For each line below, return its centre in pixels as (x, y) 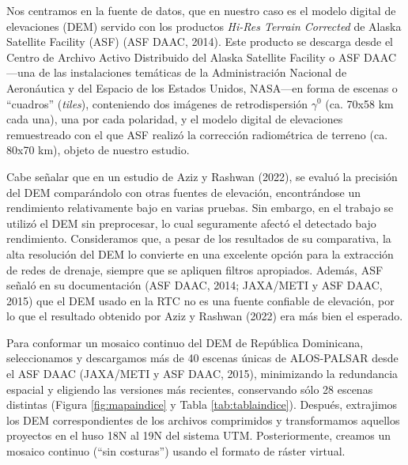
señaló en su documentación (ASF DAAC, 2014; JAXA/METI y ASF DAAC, (195, 285)
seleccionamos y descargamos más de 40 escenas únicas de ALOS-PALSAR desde (202, 358)
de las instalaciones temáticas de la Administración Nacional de (193, 72)
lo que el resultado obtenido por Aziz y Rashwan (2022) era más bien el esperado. (205, 316)
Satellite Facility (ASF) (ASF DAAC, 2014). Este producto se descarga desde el (200, 42)
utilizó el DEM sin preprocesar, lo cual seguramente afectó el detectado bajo (191, 223)
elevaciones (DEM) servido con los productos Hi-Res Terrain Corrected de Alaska (204, 26)
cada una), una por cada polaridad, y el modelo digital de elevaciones (175, 119)
